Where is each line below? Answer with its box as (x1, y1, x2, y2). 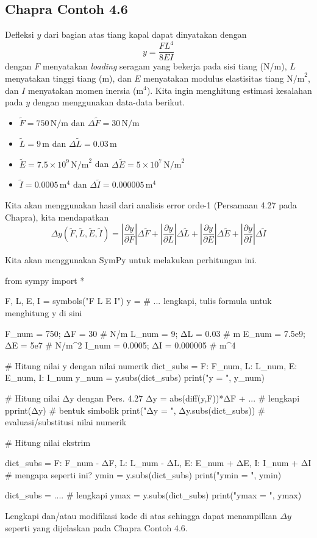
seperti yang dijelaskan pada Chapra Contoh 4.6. (5, 521, 188, 534)
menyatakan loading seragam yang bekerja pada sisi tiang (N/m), (42, 60, 287, 73)
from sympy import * (5, 274, 85, 286)
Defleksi (5, 28, 34, 41)
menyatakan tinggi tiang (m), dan (5, 71, 132, 84)
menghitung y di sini (5, 306, 82, 319)
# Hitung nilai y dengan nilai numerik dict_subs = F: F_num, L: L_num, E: (5, 359, 297, 372)
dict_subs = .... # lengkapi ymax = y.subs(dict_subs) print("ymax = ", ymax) (5, 489, 302, 501)
